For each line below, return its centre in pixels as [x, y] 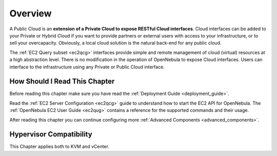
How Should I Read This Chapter [62, 81]
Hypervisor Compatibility [51, 134]
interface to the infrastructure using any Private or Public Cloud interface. [87, 67]
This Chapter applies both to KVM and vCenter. [60, 147]
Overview [31, 13]
